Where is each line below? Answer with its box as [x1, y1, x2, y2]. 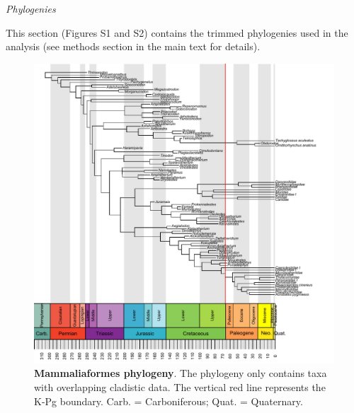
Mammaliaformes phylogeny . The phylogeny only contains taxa [34, 366, 327, 380]
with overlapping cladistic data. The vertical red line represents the [34, 379, 326, 394]
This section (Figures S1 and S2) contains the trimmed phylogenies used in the [6, 25, 348, 40]
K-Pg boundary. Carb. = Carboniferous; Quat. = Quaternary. [34, 393, 303, 408]
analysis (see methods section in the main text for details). [6, 39, 261, 54]
